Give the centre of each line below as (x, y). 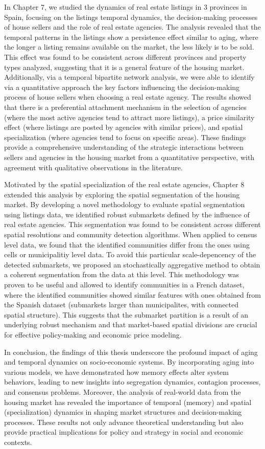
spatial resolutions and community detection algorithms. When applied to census (131, 234)
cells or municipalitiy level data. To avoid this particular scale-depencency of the (130, 254)
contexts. (18, 442)
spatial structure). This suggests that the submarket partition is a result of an (126, 314)
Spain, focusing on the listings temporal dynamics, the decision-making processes (131, 17)
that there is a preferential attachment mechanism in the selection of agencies (125, 107)
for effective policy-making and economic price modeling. (93, 334)
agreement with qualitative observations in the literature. (93, 167)
